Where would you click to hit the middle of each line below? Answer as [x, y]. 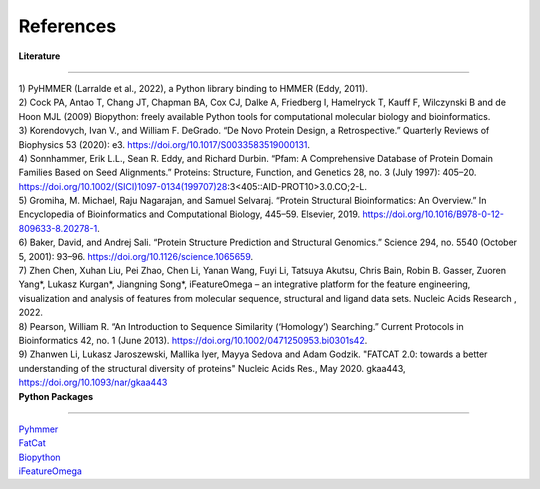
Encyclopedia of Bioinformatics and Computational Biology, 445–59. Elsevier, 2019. [189, 214]
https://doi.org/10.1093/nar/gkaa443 [93, 382]
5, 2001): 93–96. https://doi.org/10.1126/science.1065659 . [136, 256]
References [67, 26]
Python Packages [56, 396]
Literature [39, 56]
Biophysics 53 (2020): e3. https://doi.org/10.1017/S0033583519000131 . [164, 144]
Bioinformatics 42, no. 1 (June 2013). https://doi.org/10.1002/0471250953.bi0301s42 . [193, 340]
